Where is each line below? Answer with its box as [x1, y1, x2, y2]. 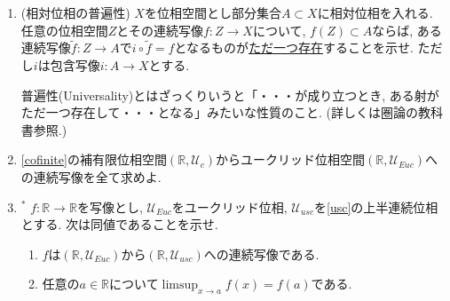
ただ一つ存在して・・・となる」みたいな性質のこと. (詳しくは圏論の [20, 103, 418, 122]
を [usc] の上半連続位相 [314, 197, 438, 216]
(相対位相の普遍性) [20, 4, 130, 21]
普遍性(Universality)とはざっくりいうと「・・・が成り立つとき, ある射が [20, 85, 439, 104]
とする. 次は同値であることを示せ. [20, 215, 218, 234]
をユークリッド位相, [171, 197, 288, 216]
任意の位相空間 [20, 20, 108, 39]
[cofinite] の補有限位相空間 [20, 150, 167, 169]
